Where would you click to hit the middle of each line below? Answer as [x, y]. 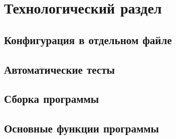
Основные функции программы [81, 128]
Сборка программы [52, 99]
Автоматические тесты [59, 69]
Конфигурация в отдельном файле [88, 39]
